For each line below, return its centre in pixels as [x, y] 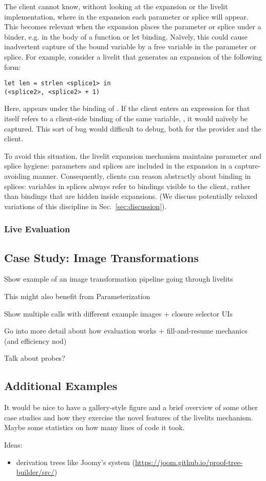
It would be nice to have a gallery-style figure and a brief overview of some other [131, 407]
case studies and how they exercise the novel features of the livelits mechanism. [129, 417]
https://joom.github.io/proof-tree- [189, 462]
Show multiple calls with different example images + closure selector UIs [118, 313]
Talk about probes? [35, 358]
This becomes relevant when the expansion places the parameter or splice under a [133, 26]
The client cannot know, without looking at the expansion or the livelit [116, 6]
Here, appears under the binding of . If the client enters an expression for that [127, 108]
